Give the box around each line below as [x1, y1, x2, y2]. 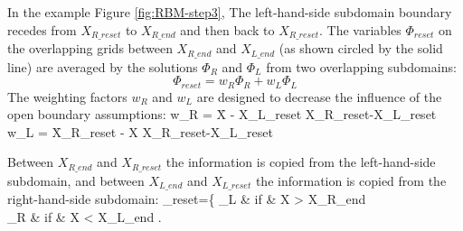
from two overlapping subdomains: [266, 57, 457, 76]
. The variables [319, 20, 402, 39]
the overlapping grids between [7, 39, 173, 58]
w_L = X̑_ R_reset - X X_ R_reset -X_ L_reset [7, 122, 273, 141]
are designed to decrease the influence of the [196, 87, 442, 106]
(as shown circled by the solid [279, 39, 443, 58]
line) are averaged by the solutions [7, 57, 198, 76]
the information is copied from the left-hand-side [165, 152, 436, 171]
